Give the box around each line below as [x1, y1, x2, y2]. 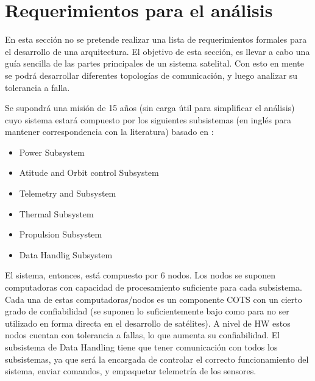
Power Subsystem [19, 145, 85, 158]
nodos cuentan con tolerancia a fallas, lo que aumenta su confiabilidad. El [5, 328, 280, 341]
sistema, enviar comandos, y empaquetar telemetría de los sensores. [5, 365, 257, 377]
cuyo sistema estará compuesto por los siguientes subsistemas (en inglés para [5, 113, 291, 126]
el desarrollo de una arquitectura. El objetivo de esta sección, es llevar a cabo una [5, 45, 310, 57]
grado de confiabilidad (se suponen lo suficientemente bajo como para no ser [5, 305, 289, 317]
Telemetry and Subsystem [19, 187, 116, 200]
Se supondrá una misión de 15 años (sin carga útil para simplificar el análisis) [5, 101, 295, 114]
